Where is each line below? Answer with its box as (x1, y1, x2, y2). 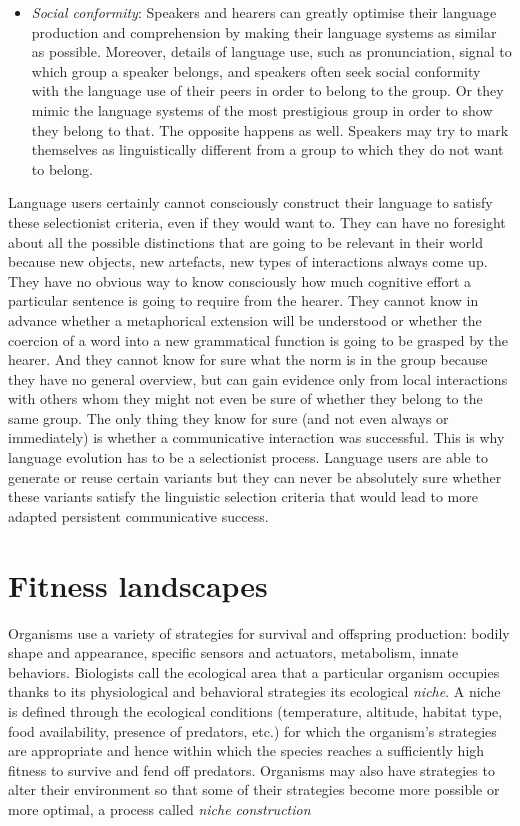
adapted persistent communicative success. (8, 505, 269, 526)
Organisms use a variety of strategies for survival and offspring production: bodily (8, 622, 510, 643)
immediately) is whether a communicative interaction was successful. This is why (8, 427, 505, 448)
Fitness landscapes (8, 564, 268, 605)
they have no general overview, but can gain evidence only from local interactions (8, 368, 508, 389)
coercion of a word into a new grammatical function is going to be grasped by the (8, 329, 509, 350)
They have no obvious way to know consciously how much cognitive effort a (8, 270, 471, 291)
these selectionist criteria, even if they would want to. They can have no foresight (8, 211, 506, 232)
